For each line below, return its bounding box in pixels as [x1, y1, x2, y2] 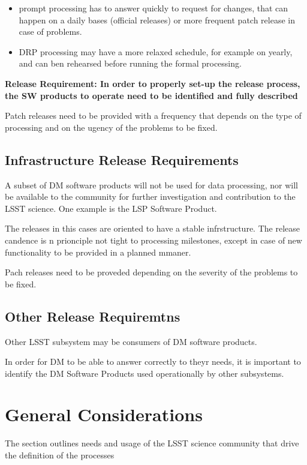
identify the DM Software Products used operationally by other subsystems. [5, 367, 284, 379]
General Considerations [5, 402, 203, 427]
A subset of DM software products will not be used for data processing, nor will [5, 178, 298, 191]
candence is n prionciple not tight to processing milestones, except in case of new [5, 233, 302, 246]
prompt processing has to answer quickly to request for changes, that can [19, 2, 288, 14]
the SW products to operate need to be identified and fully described [5, 89, 298, 101]
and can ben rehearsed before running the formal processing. [19, 57, 242, 70]
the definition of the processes [5, 449, 115, 461]
